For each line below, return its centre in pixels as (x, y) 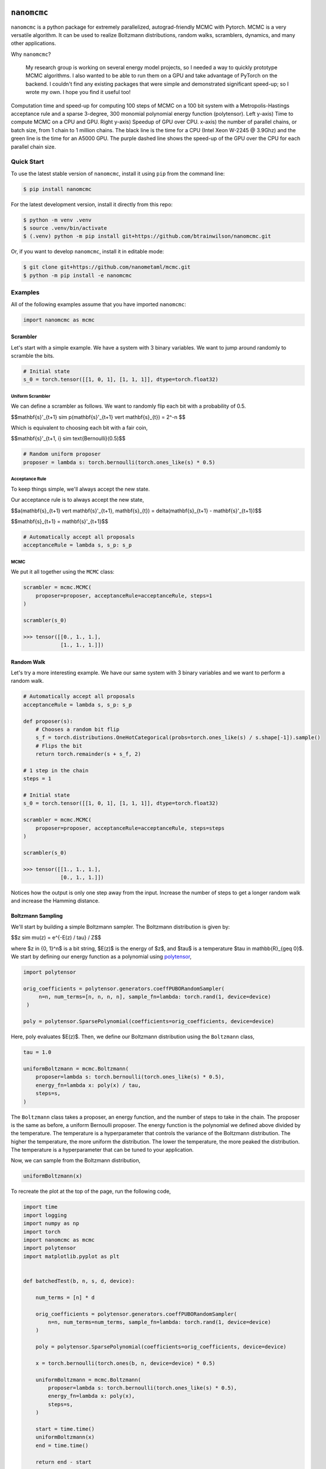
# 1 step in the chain (56, 770)
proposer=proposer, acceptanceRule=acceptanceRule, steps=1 (124, 596)
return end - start (64, 1462)
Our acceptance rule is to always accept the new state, (77, 500)
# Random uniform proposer (62, 454)
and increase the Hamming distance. (55, 901)
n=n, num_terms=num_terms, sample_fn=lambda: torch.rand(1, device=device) (159, 1322)
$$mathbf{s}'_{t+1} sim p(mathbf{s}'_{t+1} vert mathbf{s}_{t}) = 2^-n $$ (98, 417)
